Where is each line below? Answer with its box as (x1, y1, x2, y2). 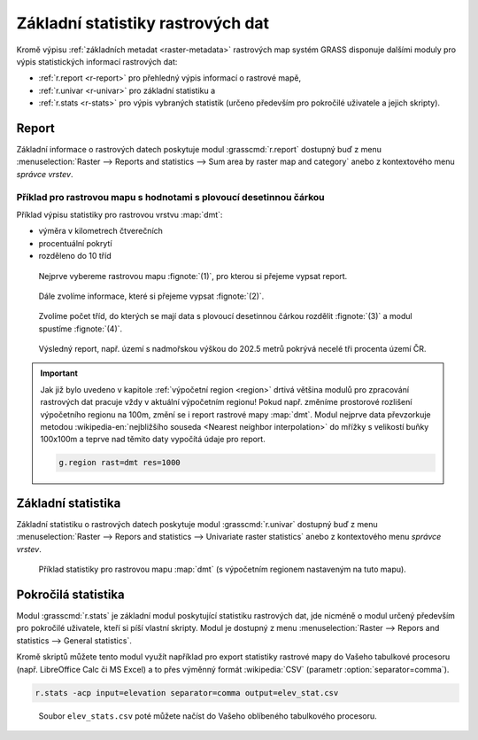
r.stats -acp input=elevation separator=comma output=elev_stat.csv (35, 688, 339, 697)
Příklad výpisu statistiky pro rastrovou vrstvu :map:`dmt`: (16, 209, 223, 220)
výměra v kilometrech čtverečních (38, 226, 164, 237)
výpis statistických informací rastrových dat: (16, 56, 178, 66)
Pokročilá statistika (16, 587, 125, 602)
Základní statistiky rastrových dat (16, 13, 270, 33)
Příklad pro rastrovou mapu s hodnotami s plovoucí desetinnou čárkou (16, 191, 325, 203)
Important (40, 368, 79, 378)
